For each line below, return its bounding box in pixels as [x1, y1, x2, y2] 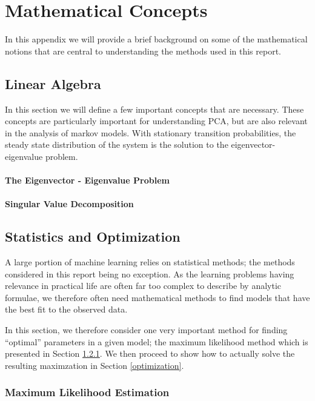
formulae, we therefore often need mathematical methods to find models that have [5, 291, 310, 303]
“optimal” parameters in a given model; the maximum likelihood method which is [5, 335, 308, 348]
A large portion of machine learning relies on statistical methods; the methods [5, 256, 295, 268]
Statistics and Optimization [5, 227, 181, 246]
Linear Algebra [5, 74, 101, 93]
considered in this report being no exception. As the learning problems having [5, 267, 294, 280]
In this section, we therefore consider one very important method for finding [5, 323, 288, 336]
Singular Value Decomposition [5, 197, 134, 210]
